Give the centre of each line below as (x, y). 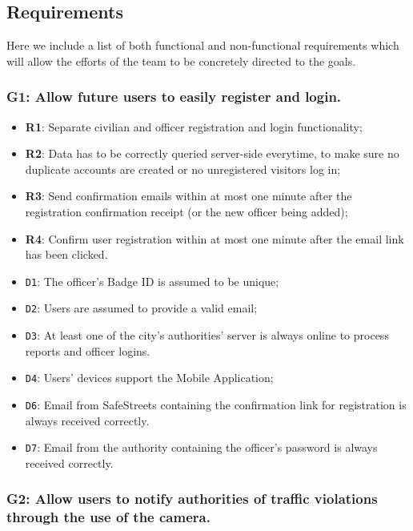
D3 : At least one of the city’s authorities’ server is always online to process (207, 335)
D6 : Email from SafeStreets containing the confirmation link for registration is (216, 404)
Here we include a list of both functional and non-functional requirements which (203, 45)
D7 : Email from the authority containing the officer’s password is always (201, 447)
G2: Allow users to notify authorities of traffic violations (192, 499)
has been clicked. (66, 254)
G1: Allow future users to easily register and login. (174, 97)
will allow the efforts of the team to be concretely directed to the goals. (181, 60)
